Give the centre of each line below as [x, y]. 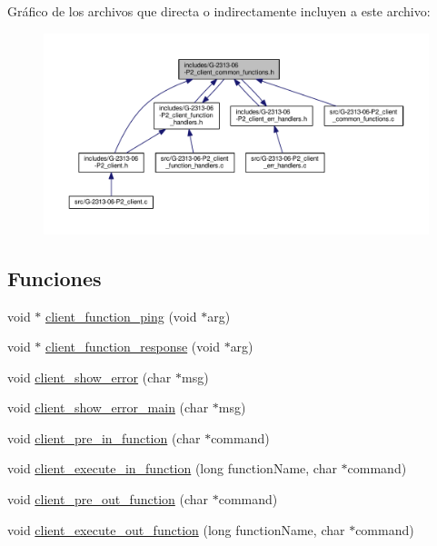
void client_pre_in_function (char [104, 437]
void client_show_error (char [89, 377]
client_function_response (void [133, 347]
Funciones [55, 278]
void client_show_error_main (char [108, 407]
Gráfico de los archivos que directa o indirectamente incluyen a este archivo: [219, 11]
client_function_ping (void [121, 316]
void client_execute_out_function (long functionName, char [176, 529]
